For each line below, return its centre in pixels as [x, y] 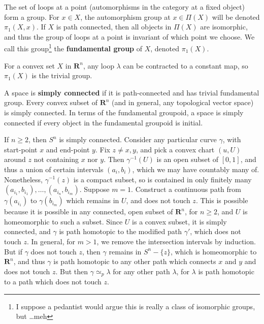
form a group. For [32, 17]
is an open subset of [188, 159]
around [15, 159]
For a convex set [29, 65]
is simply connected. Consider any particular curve [138, 139]
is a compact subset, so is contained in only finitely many [162, 179]
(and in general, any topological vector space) [183, 102]
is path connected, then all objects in [114, 27]
